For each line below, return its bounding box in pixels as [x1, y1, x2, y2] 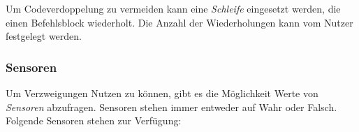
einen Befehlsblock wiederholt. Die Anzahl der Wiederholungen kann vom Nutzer [6, 15, 353, 29]
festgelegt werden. [6, 29, 82, 43]
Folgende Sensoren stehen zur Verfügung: [6, 113, 182, 128]
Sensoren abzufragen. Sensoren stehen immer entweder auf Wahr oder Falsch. [6, 99, 337, 114]
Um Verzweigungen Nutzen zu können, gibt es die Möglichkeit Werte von [6, 86, 318, 100]
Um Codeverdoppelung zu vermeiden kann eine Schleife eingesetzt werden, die [6, 1, 341, 15]
